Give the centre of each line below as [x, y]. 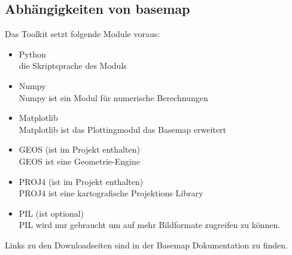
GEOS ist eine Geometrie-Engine [79, 161]
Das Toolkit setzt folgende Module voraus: [83, 34]
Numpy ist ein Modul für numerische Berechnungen [113, 97]
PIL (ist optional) [51, 213]
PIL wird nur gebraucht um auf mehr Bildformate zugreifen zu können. [150, 225]
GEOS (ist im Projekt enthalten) [79, 149]
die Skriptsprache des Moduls [73, 66]
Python [32, 54]
